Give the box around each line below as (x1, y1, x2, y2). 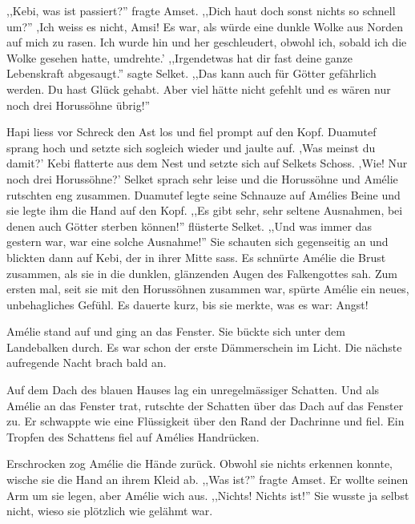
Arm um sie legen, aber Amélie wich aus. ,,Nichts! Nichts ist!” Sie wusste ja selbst (6, 486, 409, 503)
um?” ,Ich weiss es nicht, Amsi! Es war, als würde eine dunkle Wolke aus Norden (6, 18, 404, 34)
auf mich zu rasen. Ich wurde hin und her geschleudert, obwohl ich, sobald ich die (6, 34, 407, 50)
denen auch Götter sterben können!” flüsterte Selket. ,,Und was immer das (6, 217, 372, 234)
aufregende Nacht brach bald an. (6, 354, 167, 371)
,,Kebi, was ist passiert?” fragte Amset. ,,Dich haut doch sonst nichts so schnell (6, 2, 396, 18)
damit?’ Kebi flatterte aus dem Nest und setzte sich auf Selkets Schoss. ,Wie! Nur (6, 155, 408, 171)
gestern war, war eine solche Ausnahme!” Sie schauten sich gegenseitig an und (6, 233, 389, 250)
